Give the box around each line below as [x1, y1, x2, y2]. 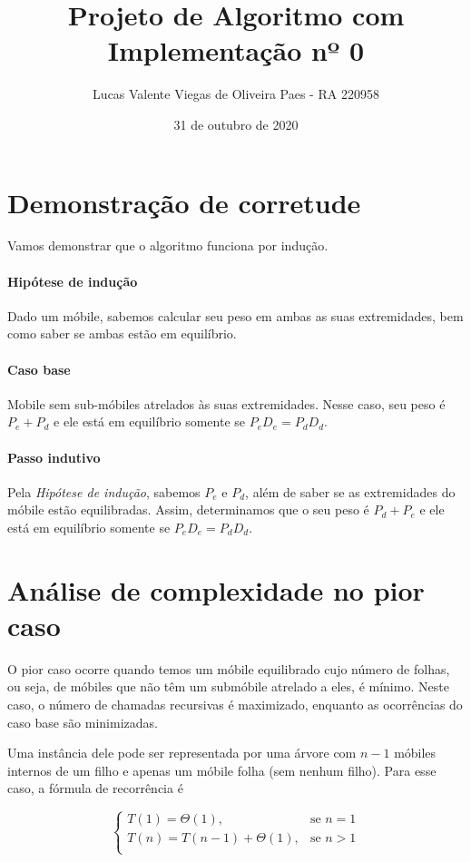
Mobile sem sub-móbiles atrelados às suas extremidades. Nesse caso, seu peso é [7, 394, 446, 413]
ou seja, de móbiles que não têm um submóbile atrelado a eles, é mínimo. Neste [7, 677, 449, 696]
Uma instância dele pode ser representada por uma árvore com [7, 743, 357, 762]
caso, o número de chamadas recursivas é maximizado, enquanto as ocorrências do [7, 695, 463, 714]
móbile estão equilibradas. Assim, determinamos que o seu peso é [7, 500, 369, 519]
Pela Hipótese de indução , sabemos [7, 482, 201, 501]
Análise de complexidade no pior [7, 571, 425, 608]
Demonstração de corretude [7, 183, 361, 220]
